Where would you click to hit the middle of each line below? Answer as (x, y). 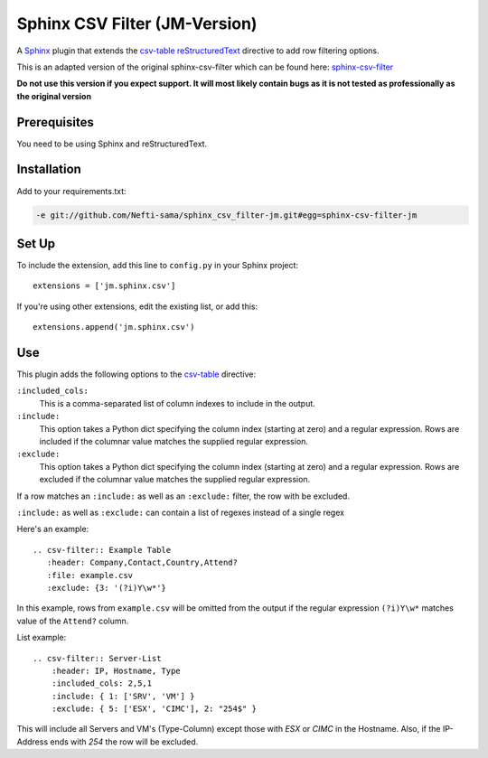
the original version (54, 96)
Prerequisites (55, 122)
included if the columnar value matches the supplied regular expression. (174, 442)
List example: (42, 638)
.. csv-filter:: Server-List (97, 658)
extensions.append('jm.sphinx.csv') (114, 327)
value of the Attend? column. (73, 621)
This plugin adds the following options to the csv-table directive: (136, 374)
